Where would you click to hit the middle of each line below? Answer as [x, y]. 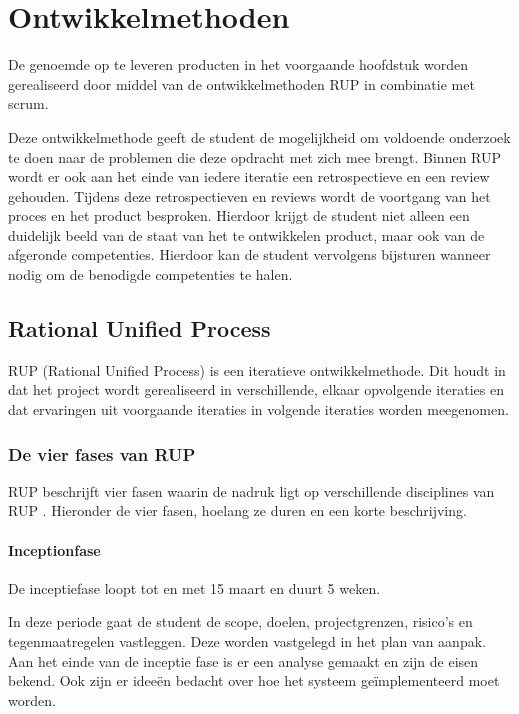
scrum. [28, 103]
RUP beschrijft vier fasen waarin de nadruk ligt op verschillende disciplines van [251, 490]
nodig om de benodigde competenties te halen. [150, 274]
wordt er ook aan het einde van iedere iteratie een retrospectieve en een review [249, 176]
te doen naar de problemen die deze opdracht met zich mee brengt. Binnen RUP [255, 156]
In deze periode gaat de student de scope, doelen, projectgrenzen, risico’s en [240, 621]
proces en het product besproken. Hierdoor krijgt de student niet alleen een [239, 215]
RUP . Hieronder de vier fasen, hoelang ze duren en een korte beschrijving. [237, 510]
